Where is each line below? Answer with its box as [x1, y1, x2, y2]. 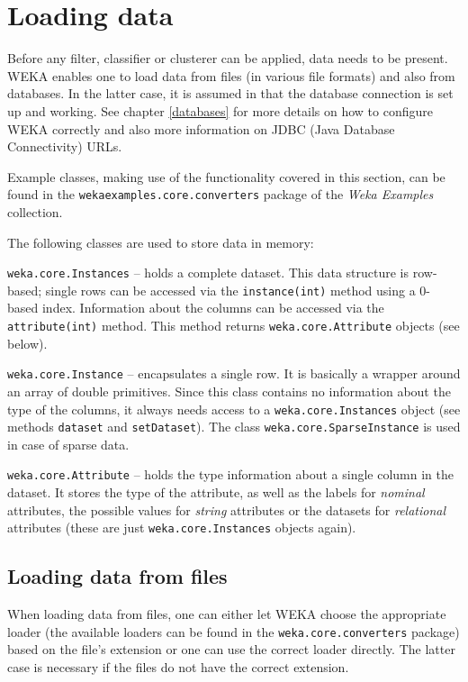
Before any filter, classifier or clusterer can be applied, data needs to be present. [7, 49, 448, 68]
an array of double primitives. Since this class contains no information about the [7, 381, 451, 400]
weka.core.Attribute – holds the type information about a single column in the [7, 465, 454, 484]
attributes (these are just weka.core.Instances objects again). [7, 518, 356, 537]
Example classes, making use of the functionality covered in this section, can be [7, 167, 445, 186]
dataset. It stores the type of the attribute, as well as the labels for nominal [7, 483, 425, 502]
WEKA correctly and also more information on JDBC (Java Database [7, 119, 395, 138]
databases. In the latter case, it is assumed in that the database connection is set [7, 84, 454, 103]
